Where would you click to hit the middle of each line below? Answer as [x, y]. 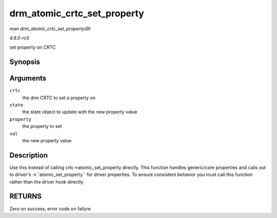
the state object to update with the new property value [80, 112]
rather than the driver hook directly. [47, 182]
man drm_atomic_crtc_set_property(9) [50, 29]
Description [29, 155]
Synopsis [25, 62]
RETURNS [26, 196]
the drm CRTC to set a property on [59, 98]
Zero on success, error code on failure [50, 209]
